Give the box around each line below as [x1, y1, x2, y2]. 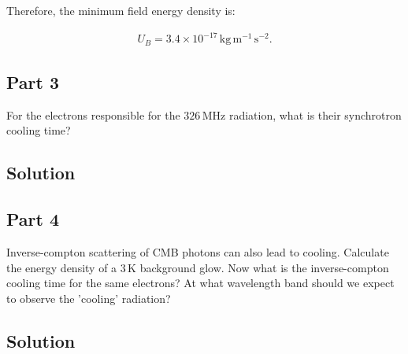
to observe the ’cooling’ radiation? [6, 289, 171, 306]
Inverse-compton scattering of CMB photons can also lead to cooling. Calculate [6, 243, 389, 260]
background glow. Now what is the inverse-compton [139, 259, 389, 275]
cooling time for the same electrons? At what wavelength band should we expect [6, 275, 395, 291]
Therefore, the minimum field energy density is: [6, 2, 236, 18]
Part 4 [6, 207, 60, 231]
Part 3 [6, 69, 60, 94]
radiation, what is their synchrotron [228, 106, 402, 123]
